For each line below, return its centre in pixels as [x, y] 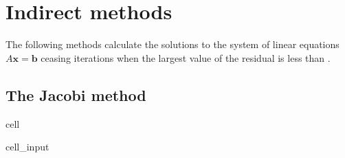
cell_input [27, 147]
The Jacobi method [76, 94]
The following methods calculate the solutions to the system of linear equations [172, 44]
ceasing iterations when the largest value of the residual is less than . [186, 57]
